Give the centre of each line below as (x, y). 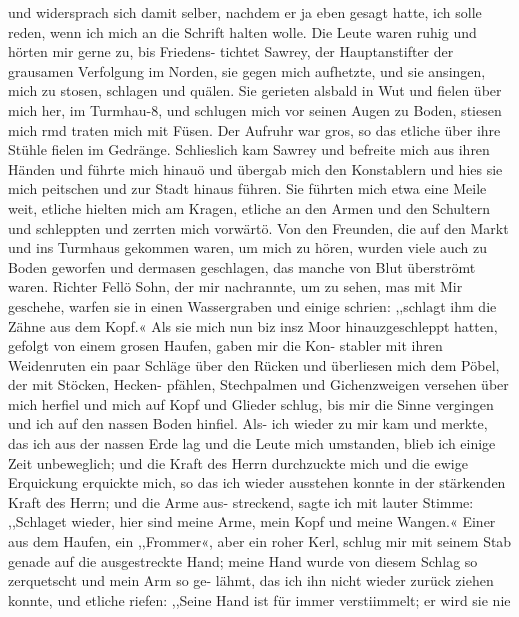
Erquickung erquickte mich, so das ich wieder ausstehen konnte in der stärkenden (257, 482)
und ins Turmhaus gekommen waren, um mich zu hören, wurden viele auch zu (248, 247)
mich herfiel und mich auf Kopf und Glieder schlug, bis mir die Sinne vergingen (251, 403)
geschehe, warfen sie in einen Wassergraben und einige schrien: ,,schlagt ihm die (252, 305)
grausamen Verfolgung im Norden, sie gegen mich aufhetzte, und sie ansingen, (247, 70)
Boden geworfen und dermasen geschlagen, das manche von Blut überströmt (242, 266)
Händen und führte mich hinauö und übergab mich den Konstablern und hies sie (255, 168)
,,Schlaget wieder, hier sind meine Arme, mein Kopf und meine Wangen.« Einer (252, 521)
